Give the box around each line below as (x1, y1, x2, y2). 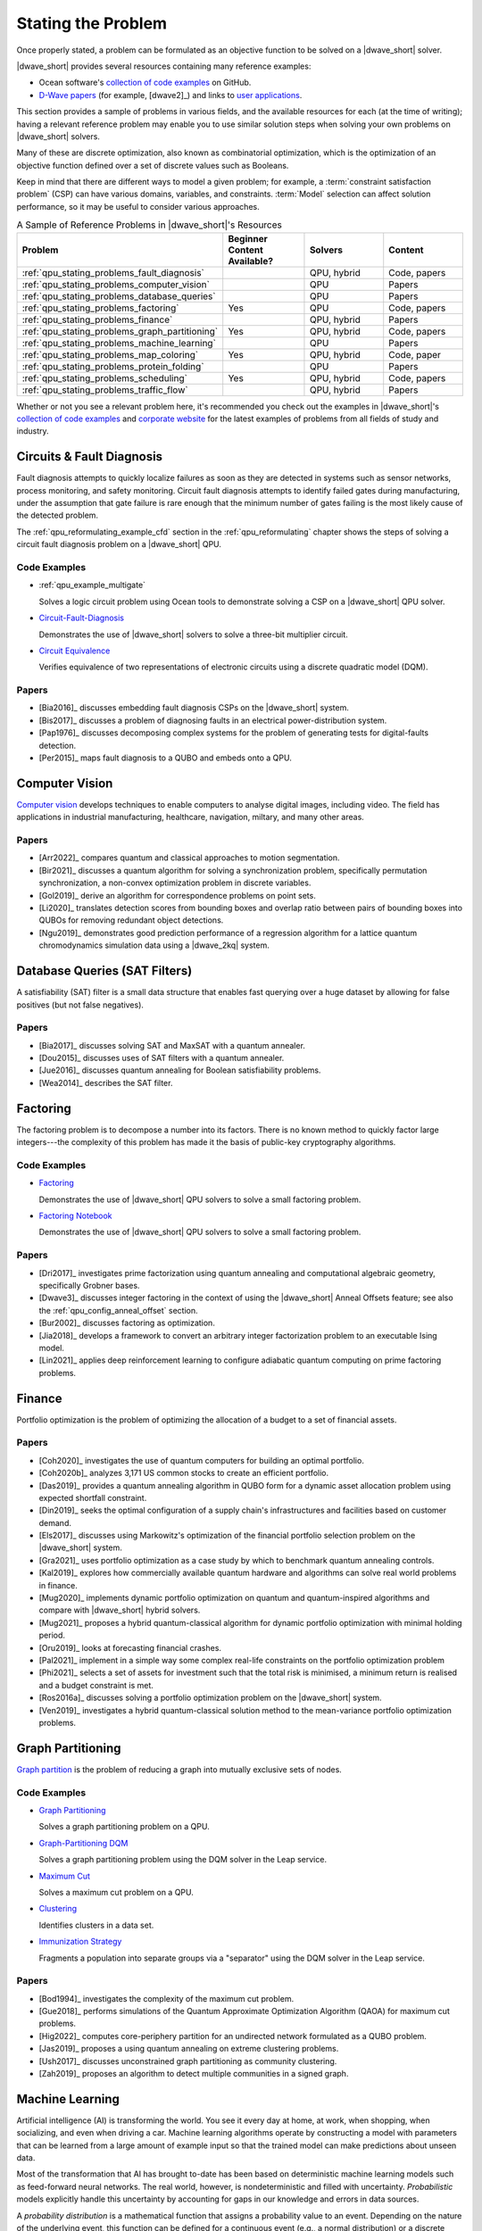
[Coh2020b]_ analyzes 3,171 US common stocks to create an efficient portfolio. (38, 1468, 329, 1479)
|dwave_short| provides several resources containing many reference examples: (16, 61, 312, 71)
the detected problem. (16, 510, 98, 521)
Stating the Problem (16, 13, 168, 33)
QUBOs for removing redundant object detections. (38, 915, 224, 925)
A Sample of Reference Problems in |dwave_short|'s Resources (16, 219, 283, 231)
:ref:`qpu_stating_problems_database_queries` (21, 290, 216, 303)
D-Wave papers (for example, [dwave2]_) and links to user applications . (38, 89, 303, 100)
